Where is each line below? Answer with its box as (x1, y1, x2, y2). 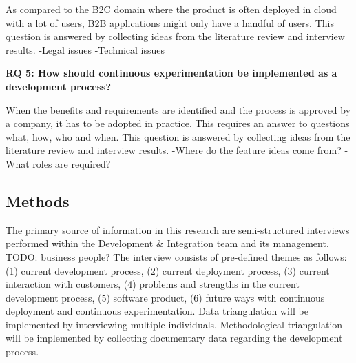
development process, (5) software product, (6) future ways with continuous (6, 290, 325, 304)
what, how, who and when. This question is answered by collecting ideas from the (6, 129, 350, 144)
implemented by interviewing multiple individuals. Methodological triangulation (6, 317, 343, 331)
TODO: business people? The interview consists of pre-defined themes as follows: (6, 249, 347, 264)
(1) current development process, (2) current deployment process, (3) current (6, 263, 330, 277)
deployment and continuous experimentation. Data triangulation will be (6, 304, 308, 318)
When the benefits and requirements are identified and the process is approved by (6, 102, 351, 117)
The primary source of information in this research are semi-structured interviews (6, 222, 350, 237)
